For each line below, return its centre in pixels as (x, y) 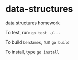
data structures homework (33, 23)
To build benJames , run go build (37, 42)
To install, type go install (32, 52)
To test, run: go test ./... (33, 32)
